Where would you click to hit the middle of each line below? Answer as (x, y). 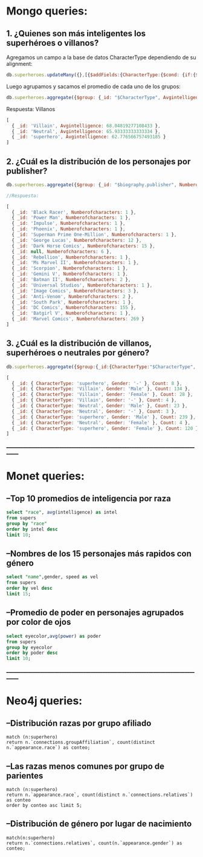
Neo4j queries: (44, 701)
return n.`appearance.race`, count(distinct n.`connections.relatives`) (100, 795)
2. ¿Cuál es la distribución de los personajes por (98, 161)
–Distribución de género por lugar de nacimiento (99, 824)
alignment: (19, 64)
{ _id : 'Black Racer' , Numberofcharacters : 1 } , (74, 212)
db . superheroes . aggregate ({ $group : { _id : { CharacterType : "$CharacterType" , (101, 367)
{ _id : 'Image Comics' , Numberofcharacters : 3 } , (75, 291)
